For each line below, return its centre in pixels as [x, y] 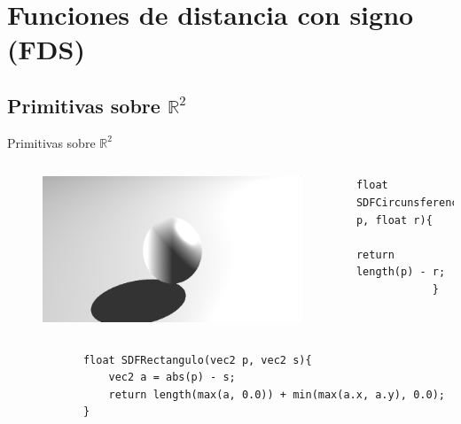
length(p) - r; [401, 272]
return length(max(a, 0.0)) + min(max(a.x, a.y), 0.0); [277, 394]
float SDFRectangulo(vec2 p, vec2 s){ [197, 360]
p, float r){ [394, 220]
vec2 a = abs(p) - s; [172, 378]
